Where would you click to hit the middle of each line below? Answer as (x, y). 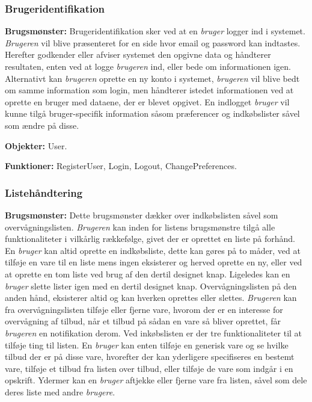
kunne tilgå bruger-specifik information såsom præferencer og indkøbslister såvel (152, 113)
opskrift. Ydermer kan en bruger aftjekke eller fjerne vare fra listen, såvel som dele (156, 380)
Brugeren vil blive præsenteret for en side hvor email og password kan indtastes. (153, 42)
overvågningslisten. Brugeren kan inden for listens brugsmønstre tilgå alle (140, 227)
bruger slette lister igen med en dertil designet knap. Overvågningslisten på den (151, 286)
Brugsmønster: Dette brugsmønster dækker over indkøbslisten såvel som (142, 215)
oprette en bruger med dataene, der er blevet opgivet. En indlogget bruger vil (147, 101)
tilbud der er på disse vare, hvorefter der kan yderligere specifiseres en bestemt (150, 357)
